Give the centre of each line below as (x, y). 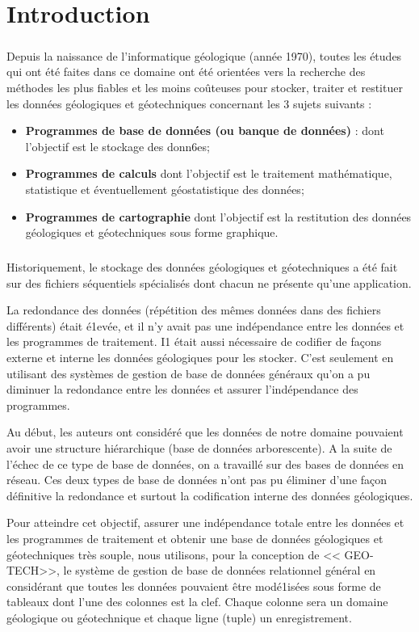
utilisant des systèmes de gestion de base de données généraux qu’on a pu (189, 373)
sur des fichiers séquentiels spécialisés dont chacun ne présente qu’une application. (209, 282)
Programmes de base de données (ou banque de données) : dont (205, 131)
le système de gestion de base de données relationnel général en (220, 570)
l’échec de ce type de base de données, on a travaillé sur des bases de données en (205, 463)
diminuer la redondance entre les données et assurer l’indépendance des (182, 389)
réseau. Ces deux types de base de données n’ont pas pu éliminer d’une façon (197, 480)
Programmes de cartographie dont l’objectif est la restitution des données (218, 216)
